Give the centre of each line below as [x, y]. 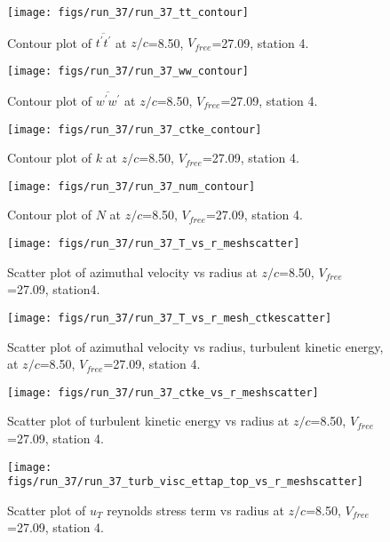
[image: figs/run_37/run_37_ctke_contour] [135, 129]
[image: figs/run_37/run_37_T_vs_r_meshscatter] [154, 244]
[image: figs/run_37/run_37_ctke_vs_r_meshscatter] [163, 392]
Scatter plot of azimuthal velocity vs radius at [132, 271]
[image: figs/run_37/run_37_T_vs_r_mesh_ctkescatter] [170, 318]
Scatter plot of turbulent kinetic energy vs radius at [148, 421]
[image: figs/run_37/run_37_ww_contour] [128, 71]
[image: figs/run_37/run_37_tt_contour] [128, 12]
